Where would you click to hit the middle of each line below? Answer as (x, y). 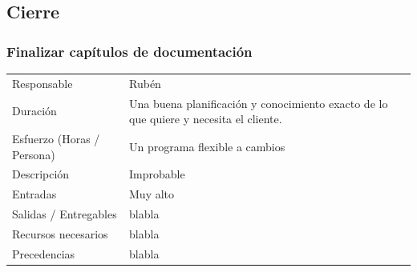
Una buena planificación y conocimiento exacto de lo (259, 103)
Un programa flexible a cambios (207, 146)
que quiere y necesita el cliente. (206, 119)
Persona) (34, 154)
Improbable (157, 174)
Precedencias (44, 253)
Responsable (43, 83)
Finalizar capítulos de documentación (130, 51)
